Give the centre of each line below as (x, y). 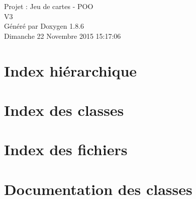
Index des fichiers (66, 149)
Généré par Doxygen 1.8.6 (44, 26)
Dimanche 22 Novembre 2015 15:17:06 (63, 36)
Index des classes (64, 110)
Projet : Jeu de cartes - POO (49, 6)
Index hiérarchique (71, 70)
